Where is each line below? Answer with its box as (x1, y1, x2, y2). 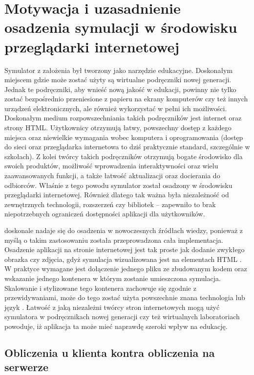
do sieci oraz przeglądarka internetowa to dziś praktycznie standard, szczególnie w (4, 141, 250, 152)
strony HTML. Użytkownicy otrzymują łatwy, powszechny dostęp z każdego (4, 122, 232, 133)
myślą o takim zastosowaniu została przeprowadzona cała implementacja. (4, 234, 224, 245)
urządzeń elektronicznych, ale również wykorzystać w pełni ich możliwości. (4, 103, 227, 113)
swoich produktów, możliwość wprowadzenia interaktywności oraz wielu (4, 161, 218, 171)
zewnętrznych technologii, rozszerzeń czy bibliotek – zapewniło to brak (4, 199, 216, 209)
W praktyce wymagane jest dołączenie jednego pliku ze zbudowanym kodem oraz (4, 263, 247, 274)
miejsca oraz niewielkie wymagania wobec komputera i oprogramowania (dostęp (4, 132, 243, 142)
